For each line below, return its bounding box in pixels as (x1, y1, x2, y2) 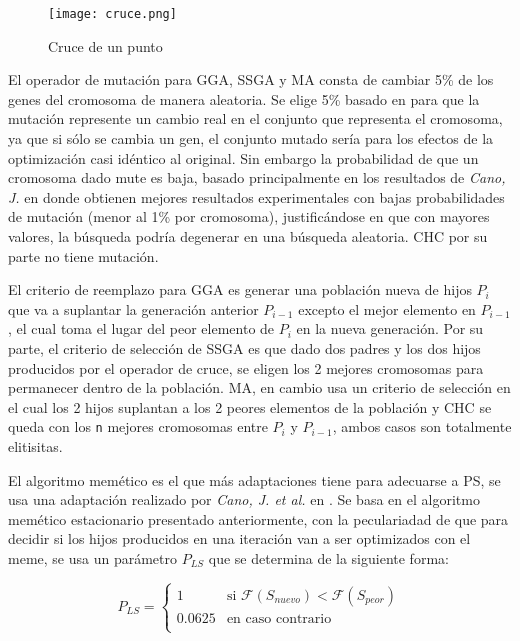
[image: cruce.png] (48, 7, 177, 21)
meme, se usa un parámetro (8, 547, 177, 568)
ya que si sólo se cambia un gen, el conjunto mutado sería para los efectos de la (8, 128, 494, 149)
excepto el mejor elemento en (298, 298, 476, 319)
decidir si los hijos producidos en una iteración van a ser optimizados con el (8, 528, 471, 549)
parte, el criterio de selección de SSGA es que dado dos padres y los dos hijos (8, 337, 481, 358)
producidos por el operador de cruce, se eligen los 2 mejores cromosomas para (8, 357, 484, 378)
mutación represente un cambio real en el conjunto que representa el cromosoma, (8, 108, 503, 129)
